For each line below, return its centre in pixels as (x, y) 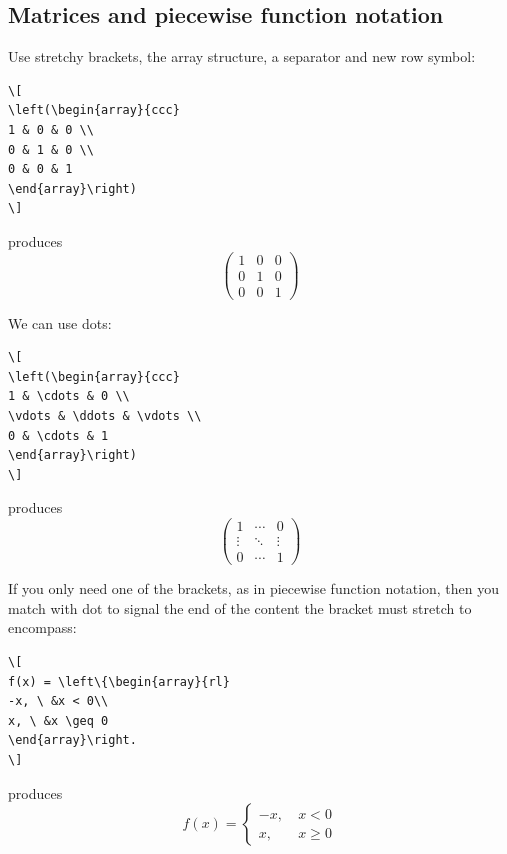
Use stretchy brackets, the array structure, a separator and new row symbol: (242, 56)
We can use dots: (60, 322)
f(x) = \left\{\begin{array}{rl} (119, 681)
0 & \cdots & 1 (58, 435)
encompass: (42, 627)
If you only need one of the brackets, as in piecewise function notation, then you (254, 588)
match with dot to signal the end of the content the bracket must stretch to (240, 607)
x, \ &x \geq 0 (58, 720)
